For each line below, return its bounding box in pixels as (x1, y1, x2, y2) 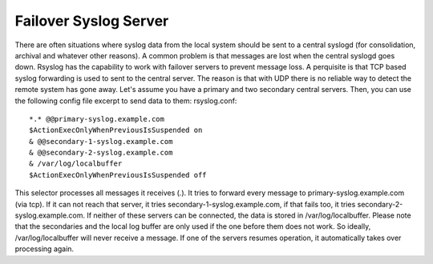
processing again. (14, 244, 75, 254)
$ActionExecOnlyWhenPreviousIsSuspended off (29, 170, 208, 179)
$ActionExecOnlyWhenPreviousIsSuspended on (29, 126, 203, 135)
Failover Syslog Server (14, 12, 169, 30)
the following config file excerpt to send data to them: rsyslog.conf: (14, 96, 237, 106)
